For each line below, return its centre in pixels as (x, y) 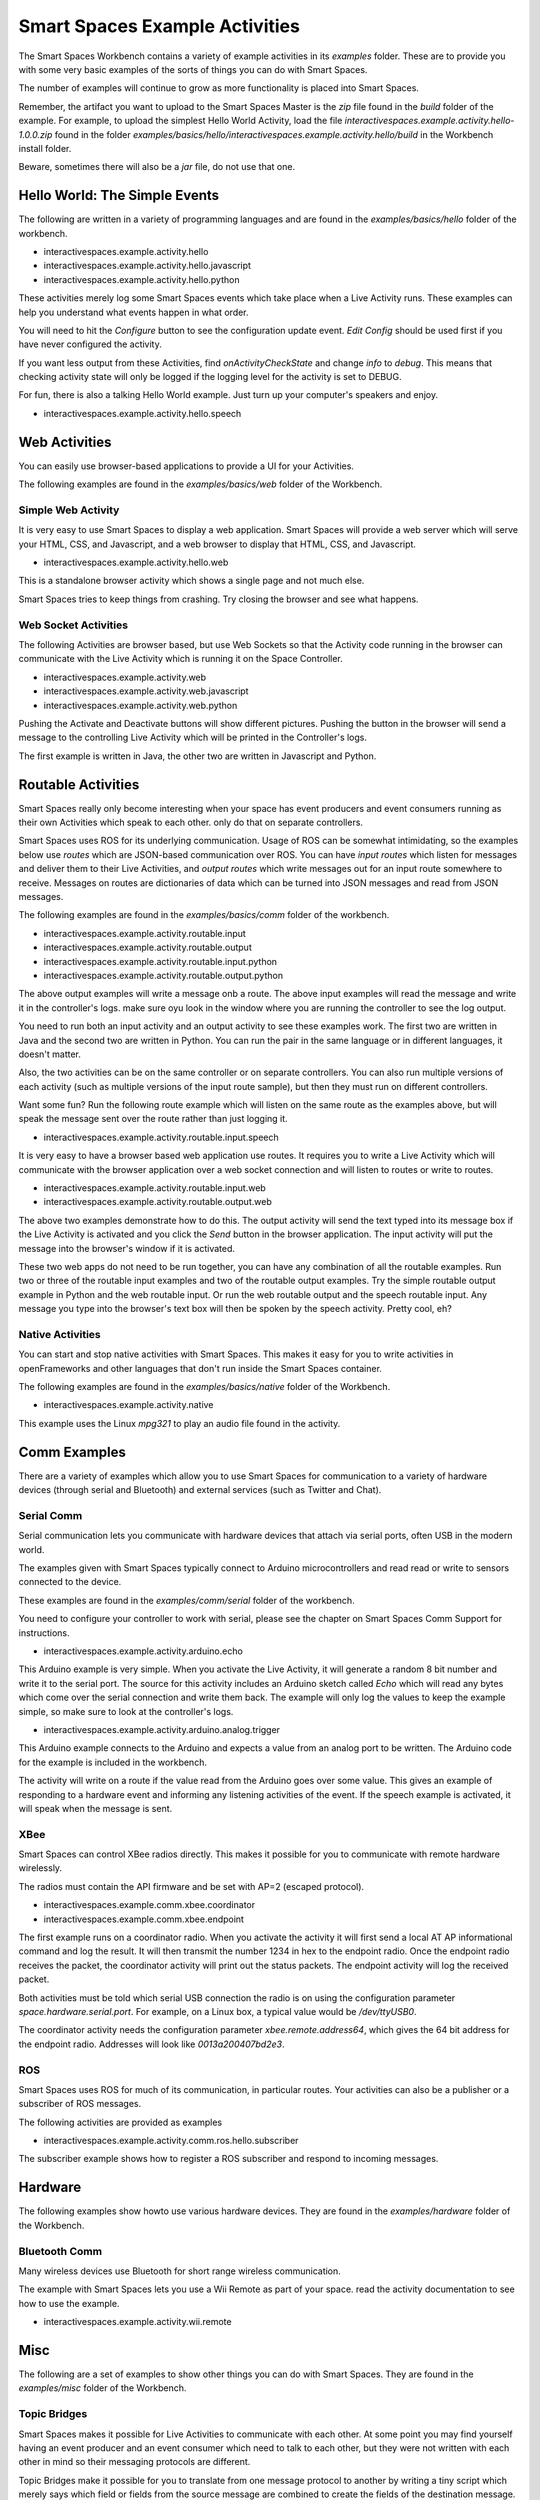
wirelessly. (40, 1868)
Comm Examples (72, 1451)
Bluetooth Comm (60, 2251)
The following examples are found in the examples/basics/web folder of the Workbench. (200, 484)
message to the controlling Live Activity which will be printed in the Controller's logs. (193, 737)
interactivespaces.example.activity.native (128, 1405)
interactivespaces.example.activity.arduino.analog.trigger (161, 1729)
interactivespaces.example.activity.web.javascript (146, 691)
